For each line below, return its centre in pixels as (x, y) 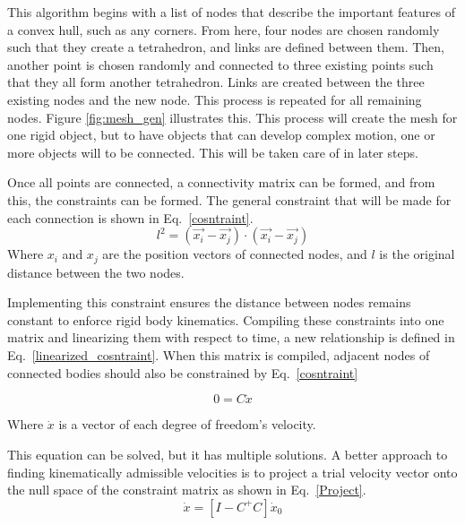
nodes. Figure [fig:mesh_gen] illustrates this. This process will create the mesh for (232, 117)
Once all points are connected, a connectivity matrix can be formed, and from (221, 182)
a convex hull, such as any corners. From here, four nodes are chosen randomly (224, 29)
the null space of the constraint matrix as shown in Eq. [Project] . (187, 490)
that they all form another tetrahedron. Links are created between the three (216, 82)
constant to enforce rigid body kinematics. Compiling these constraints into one (226, 319)
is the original (417, 254)
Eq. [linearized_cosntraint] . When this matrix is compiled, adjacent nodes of (219, 354)
